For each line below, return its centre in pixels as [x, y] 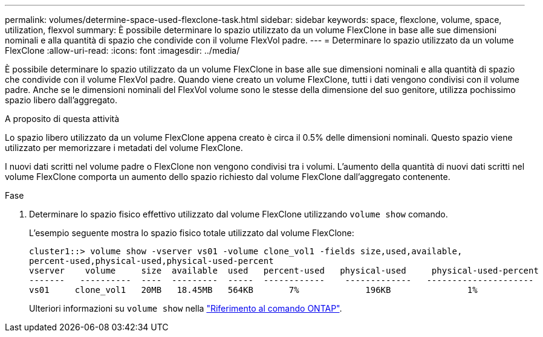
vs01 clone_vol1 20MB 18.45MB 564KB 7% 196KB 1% [253, 290]
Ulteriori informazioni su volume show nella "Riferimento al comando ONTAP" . [186, 308]
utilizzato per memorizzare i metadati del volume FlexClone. [124, 148]
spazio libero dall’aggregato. [61, 100]
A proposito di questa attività [62, 119]
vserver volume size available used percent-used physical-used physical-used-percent [284, 271]
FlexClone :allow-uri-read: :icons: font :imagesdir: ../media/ [122, 50]
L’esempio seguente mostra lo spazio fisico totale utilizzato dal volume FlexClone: [192, 233]
